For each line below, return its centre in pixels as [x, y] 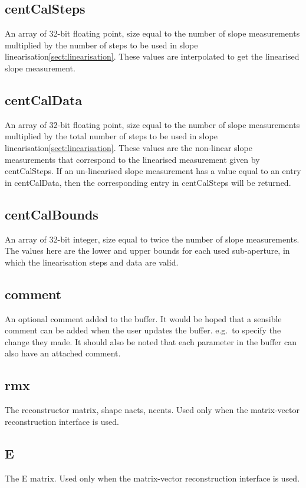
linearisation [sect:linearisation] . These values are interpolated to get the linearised [152, 56]
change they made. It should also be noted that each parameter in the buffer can [151, 341]
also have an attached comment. [63, 353]
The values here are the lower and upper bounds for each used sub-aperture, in [147, 250]
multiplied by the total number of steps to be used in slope [111, 136]
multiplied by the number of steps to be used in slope [101, 45]
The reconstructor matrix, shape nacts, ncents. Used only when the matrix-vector [152, 410]
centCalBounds [52, 214]
